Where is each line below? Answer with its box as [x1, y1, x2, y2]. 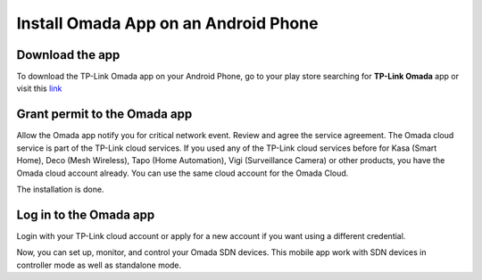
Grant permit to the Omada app [16, 107, 193, 122]
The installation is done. [16, 184, 104, 194]
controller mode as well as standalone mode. [16, 259, 182, 270]
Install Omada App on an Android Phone [16, 13, 319, 33]
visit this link [16, 83, 62, 94]
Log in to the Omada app [16, 207, 155, 222]
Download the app [16, 47, 120, 62]
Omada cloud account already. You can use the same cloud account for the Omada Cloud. [16, 168, 349, 178]
